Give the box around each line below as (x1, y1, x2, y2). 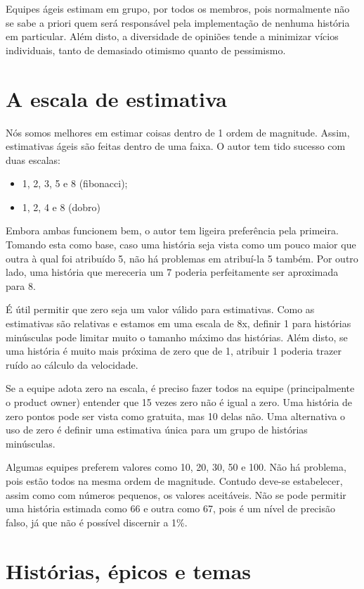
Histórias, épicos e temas (6, 556, 252, 585)
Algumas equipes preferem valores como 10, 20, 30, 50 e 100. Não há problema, (6, 460, 346, 474)
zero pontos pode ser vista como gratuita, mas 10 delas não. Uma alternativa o (6, 408, 346, 423)
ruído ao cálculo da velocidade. (6, 357, 138, 372)
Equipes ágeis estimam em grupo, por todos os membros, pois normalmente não (6, 1, 350, 15)
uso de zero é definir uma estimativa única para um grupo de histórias (6, 422, 308, 437)
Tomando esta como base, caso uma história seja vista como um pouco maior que (6, 237, 356, 252)
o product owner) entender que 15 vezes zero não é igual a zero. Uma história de (6, 395, 353, 409)
